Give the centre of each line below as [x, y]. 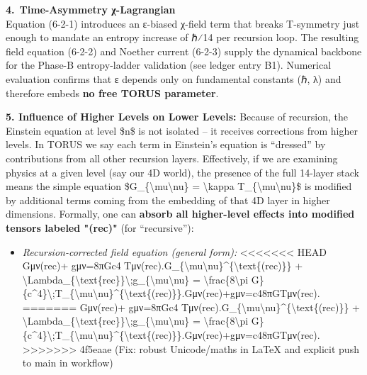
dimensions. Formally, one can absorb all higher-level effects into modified [180, 214]
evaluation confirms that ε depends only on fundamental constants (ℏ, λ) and [174, 78]
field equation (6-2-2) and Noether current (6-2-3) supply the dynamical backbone [184, 51]
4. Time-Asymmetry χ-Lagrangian [91, 9]
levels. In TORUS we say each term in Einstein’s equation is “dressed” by [166, 144]
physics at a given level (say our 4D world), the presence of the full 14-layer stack [182, 172]
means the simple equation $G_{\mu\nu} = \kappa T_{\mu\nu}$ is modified [179, 186]
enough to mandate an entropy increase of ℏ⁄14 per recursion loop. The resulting [182, 37]
